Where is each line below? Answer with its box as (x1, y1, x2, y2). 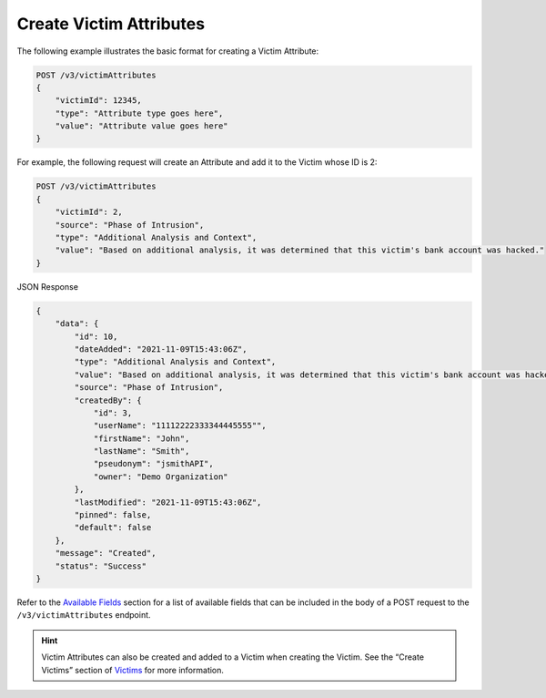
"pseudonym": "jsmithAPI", (93, 458, 214, 469)
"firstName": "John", (93, 433, 190, 444)
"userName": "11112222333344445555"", (93, 420, 268, 431)
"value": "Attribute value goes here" (55, 121, 228, 131)
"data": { (55, 319, 99, 329)
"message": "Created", (55, 548, 157, 559)
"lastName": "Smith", (93, 447, 190, 457)
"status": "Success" (55, 560, 147, 571)
